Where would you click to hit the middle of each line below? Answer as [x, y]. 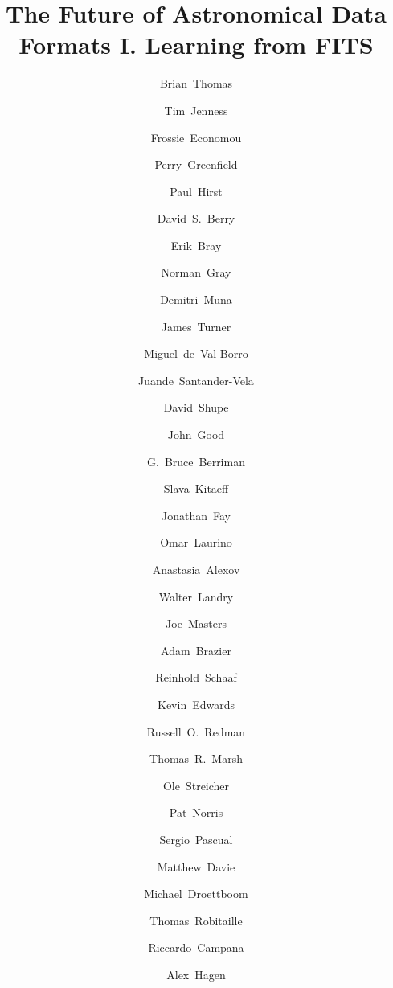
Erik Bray [196, 245]
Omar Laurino [196, 542]
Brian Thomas [196, 83]
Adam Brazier [196, 650]
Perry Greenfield [196, 164]
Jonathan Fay [196, 515]
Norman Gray [196, 272]
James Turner [196, 326]
